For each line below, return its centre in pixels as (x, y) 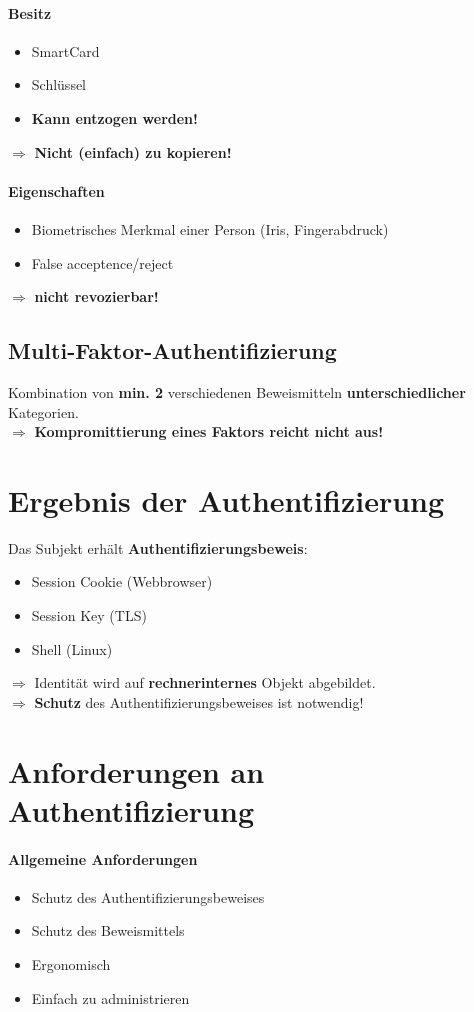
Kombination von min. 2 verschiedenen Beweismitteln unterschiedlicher (237, 391)
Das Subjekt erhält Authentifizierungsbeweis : (158, 547)
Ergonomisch (71, 963)
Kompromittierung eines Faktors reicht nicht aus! (209, 431)
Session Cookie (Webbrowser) (122, 581)
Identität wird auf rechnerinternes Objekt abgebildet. (205, 682)
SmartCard (65, 50)
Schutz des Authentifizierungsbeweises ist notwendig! (199, 701)
